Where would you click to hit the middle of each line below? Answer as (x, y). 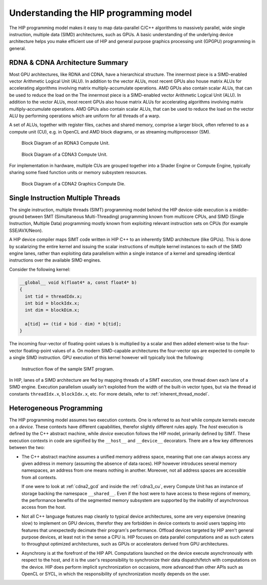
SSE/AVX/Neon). (26, 230)
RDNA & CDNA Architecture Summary (69, 63)
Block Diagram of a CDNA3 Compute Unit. (65, 154)
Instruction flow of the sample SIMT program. (68, 369)
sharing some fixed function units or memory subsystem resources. (78, 173)
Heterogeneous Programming (56, 408)
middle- (241, 210)
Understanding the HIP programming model (101, 13)
